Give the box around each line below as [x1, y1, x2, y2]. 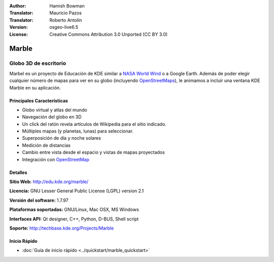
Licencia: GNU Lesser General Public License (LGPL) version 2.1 [9, 188, 144, 194]
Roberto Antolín [49, 17, 82, 23]
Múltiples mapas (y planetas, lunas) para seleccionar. [22, 128, 134, 134]
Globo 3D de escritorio [9, 60, 66, 67]
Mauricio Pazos [49, 10, 82, 16]
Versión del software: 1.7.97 [9, 197, 68, 203]
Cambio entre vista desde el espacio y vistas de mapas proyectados [22, 149, 165, 155]
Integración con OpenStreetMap [22, 156, 90, 162]
